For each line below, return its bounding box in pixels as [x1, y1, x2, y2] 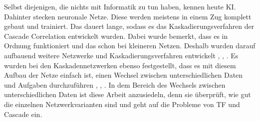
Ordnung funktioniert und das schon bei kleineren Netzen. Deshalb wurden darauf [4, 40, 256, 51]
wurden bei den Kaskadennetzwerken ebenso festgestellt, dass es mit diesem [4, 60, 236, 70]
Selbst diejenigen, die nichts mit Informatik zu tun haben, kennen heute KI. [4, 1, 236, 11]
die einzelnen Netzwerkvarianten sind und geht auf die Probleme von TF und [4, 99, 240, 109]
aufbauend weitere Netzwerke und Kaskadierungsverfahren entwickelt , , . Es [4, 50, 239, 60]
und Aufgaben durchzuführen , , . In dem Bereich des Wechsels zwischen [4, 79, 226, 90]
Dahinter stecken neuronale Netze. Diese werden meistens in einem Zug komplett [4, 11, 252, 21]
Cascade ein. [4, 109, 42, 119]
